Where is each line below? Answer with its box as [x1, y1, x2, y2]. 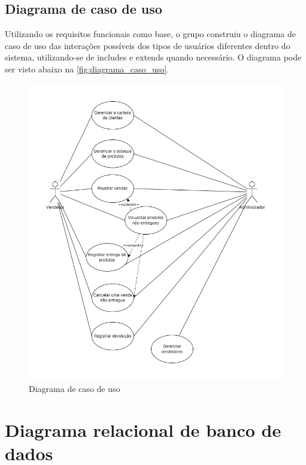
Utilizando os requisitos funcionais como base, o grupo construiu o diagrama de [5, 28, 296, 40]
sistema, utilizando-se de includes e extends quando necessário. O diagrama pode [5, 51, 302, 63]
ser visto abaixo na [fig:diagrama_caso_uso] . [5, 62, 169, 75]
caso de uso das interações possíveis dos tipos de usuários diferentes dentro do [5, 39, 290, 51]
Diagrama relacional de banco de [5, 418, 281, 442]
